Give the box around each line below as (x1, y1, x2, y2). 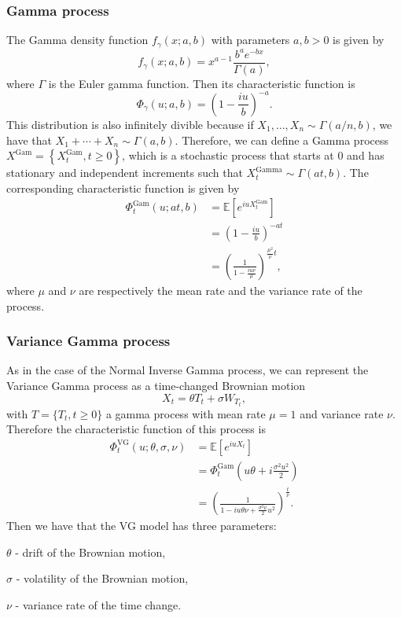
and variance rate (300, 405, 384, 421)
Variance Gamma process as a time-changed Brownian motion (6, 377, 306, 393)
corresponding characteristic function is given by (6, 179, 240, 196)
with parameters (211, 31, 290, 48)
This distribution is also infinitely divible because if (6, 116, 254, 132)
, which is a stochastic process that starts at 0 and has (122, 147, 384, 164)
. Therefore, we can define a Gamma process (175, 131, 388, 148)
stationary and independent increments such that (6, 164, 243, 181)
